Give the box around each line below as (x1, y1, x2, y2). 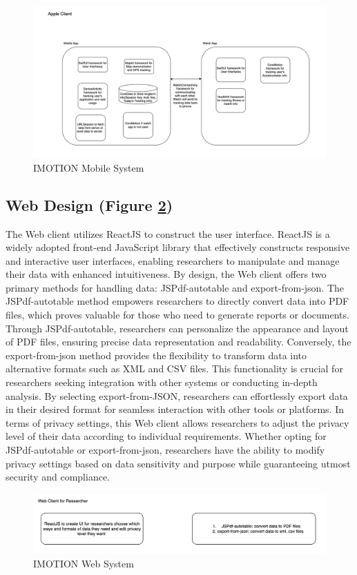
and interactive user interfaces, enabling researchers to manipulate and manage (6, 253, 340, 268)
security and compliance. (6, 470, 110, 484)
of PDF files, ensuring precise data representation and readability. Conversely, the (6, 334, 351, 349)
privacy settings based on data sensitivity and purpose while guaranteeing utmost (6, 456, 351, 470)
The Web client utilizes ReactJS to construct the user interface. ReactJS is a (6, 226, 330, 241)
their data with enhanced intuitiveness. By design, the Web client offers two (6, 267, 327, 281)
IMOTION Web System (33, 556, 134, 570)
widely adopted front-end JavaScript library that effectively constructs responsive (6, 240, 350, 254)
